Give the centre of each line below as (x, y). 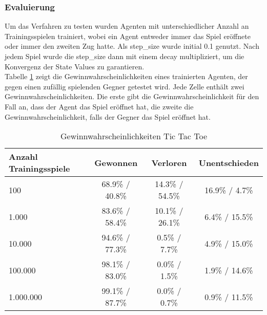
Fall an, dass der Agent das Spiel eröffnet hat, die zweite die (99, 106)
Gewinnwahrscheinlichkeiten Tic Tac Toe (133, 136)
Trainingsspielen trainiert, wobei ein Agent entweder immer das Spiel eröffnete (128, 36)
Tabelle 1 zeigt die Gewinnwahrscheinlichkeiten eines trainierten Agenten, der (126, 76)
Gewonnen (116, 162)
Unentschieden (229, 162)
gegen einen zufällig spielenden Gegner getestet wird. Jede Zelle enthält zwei (125, 86)
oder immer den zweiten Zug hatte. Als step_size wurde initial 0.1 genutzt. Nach (132, 46)
